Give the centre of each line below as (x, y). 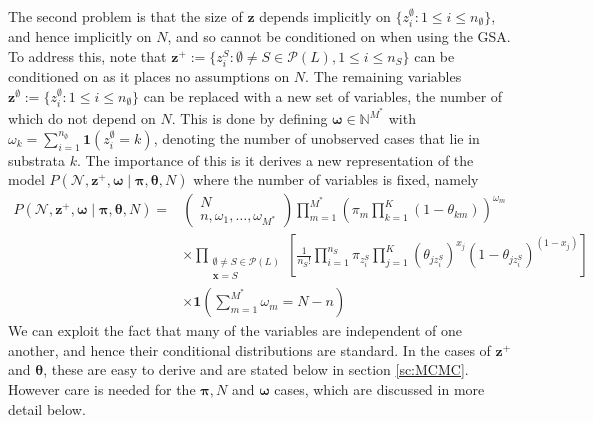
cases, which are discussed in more (379, 389)
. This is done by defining (249, 118)
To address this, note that (87, 56)
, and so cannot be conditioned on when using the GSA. (339, 36)
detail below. (47, 408)
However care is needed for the (102, 389)
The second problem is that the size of (125, 16)
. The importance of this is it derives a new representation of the (275, 159)
